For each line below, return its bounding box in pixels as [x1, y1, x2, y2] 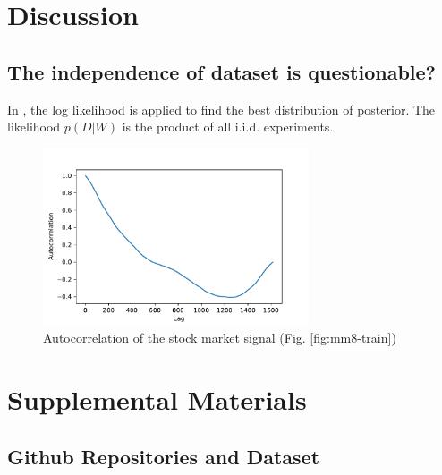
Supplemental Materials [7, 381, 307, 417]
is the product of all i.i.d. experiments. [122, 117, 334, 136]
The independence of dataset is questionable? [7, 57, 437, 85]
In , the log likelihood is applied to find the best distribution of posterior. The [7, 99, 436, 118]
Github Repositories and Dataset [7, 442, 320, 470]
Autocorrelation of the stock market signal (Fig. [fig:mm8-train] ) [43, 328, 396, 347]
